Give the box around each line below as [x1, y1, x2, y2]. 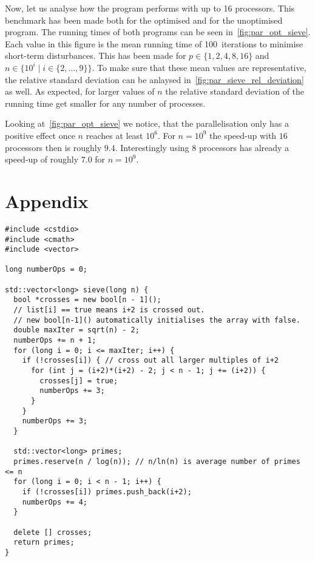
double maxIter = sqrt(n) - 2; [13, 326, 140, 335]
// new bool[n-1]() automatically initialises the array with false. [13, 315, 300, 324]
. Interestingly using [115, 141, 189, 153]
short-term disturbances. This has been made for [5, 49, 186, 62]
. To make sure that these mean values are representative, [92, 61, 307, 73]
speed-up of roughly [5, 153, 79, 166]
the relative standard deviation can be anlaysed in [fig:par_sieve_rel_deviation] [5, 73, 304, 86]
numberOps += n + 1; [13, 336, 97, 345]
